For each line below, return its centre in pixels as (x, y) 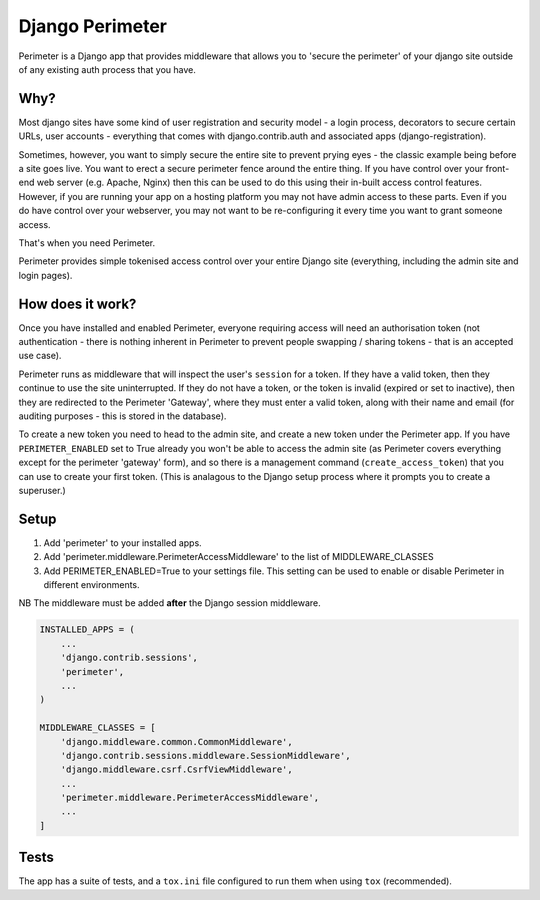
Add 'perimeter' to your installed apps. (122, 542)
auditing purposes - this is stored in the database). (122, 416)
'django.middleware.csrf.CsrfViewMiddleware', (177, 769)
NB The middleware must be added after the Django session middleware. (170, 603)
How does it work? (77, 303)
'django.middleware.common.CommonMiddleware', (177, 741)
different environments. (91, 585)
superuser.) (42, 490)
